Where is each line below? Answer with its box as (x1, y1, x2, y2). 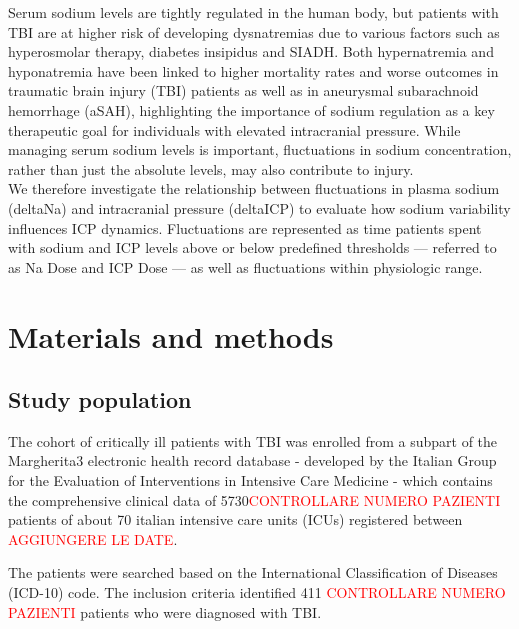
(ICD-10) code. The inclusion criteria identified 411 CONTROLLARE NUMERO (8, 582, 506, 603)
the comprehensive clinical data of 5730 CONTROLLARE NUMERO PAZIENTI (8, 489, 501, 510)
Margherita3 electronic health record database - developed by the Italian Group (8, 450, 497, 471)
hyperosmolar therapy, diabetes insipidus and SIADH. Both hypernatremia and (8, 41, 494, 62)
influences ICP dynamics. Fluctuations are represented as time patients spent (8, 217, 482, 238)
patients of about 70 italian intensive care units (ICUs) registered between (8, 509, 463, 530)
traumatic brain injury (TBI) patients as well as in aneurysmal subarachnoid (8, 80, 479, 101)
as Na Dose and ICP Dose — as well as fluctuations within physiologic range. (8, 256, 483, 277)
